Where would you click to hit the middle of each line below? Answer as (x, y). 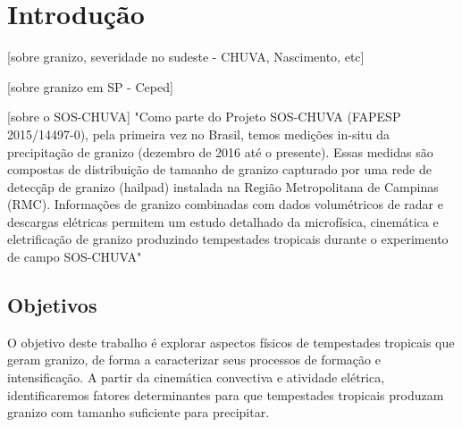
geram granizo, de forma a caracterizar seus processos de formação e (194, 360)
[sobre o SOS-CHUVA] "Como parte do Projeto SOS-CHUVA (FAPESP (204, 117)
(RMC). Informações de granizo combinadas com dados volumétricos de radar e (225, 204)
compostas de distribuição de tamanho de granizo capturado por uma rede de (219, 169)
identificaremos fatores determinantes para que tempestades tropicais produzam (226, 394)
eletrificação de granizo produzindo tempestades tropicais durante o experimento (228, 239)
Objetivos (52, 305)
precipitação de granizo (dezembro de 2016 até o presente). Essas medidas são (220, 151)
